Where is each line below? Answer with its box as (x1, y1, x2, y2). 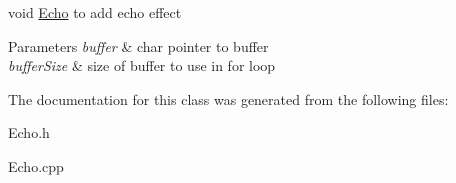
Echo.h (8, 122, 50, 143)
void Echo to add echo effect (8, 2, 182, 22)
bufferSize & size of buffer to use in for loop (8, 55, 276, 76)
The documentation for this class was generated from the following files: (8, 88, 449, 109)
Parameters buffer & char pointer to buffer (8, 35, 269, 56)
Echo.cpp (8, 155, 64, 176)
